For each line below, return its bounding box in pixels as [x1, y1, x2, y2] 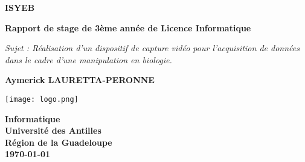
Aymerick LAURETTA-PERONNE [5, 73, 155, 86]
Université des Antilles [5, 124, 101, 137]
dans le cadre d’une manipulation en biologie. [5, 53, 172, 66]
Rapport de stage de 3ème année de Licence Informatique [5, 21, 251, 34]
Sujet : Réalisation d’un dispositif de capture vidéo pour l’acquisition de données [5, 42, 300, 54]
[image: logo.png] [5, 95, 79, 104]
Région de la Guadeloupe [5, 136, 112, 148]
